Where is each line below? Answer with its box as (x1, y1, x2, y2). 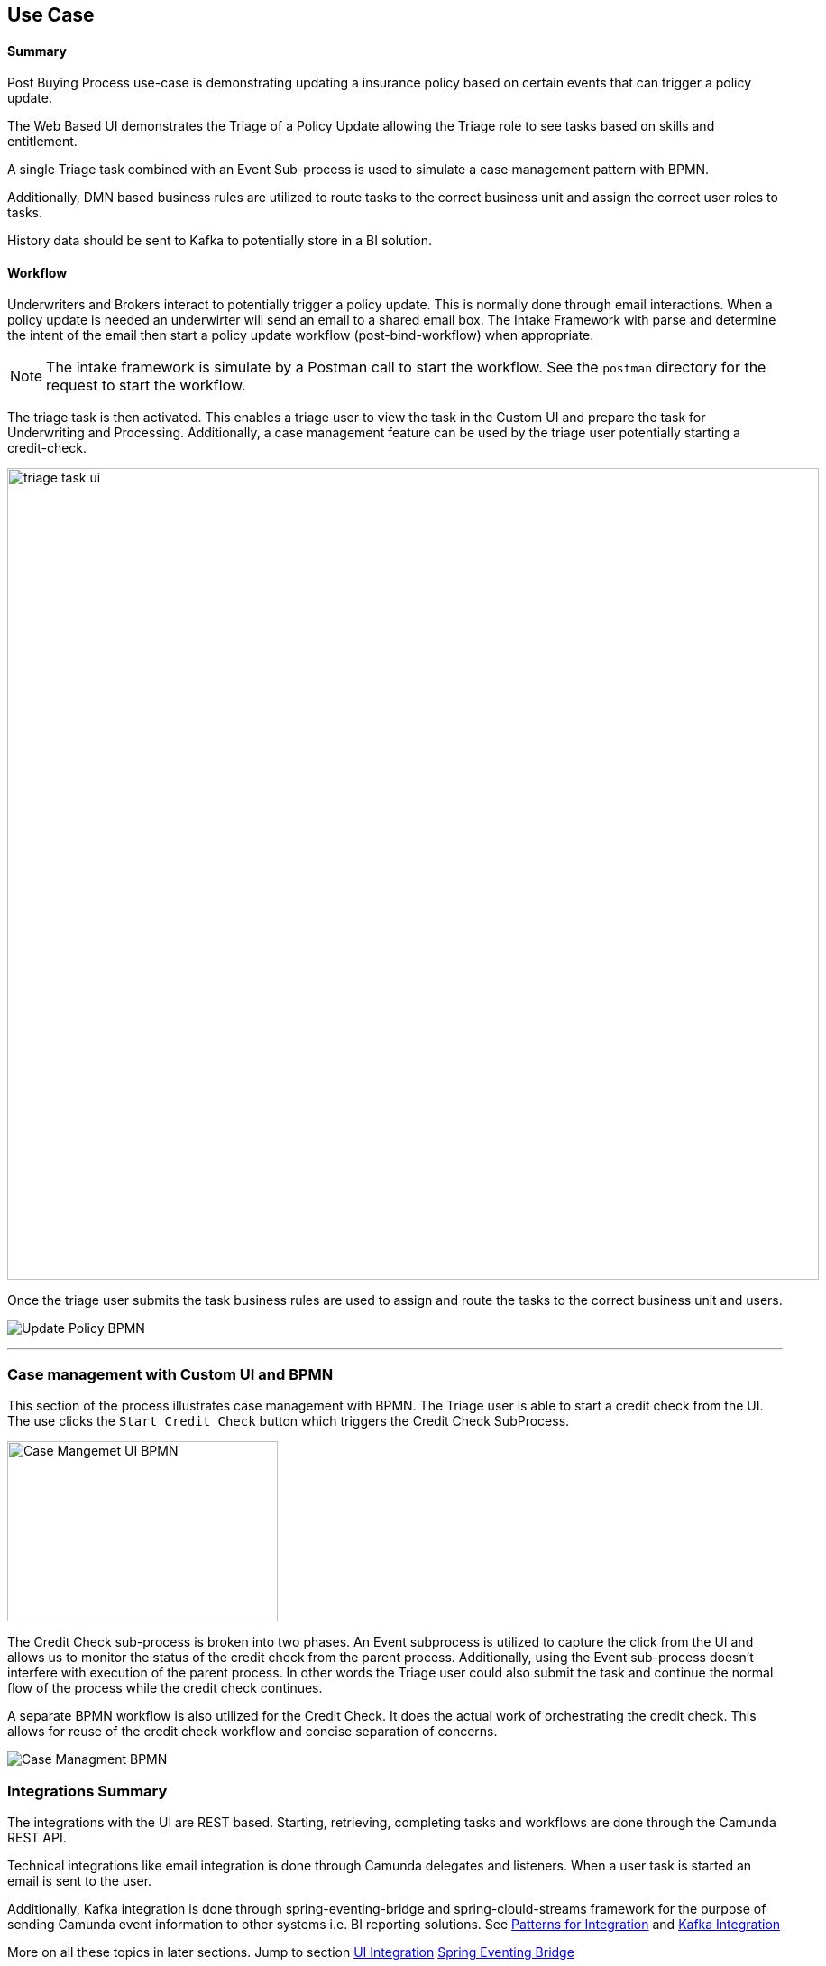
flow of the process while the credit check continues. (7, 1680, 323, 1696)
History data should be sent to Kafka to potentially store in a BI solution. (7, 233, 433, 249)
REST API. (7, 1829, 67, 1845)
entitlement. (7, 133, 78, 150)
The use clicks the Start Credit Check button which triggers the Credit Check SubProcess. (7, 1413, 570, 1429)
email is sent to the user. (7, 1872, 152, 1888)
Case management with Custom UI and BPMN (7, 1364, 334, 1383)
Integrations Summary (7, 1781, 168, 1800)
